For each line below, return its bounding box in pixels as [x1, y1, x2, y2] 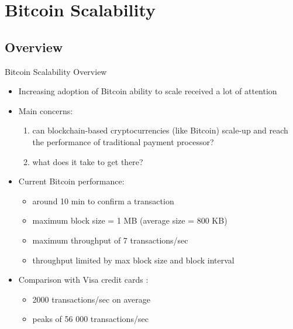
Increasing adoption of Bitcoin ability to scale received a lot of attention [18, 85, 277, 97]
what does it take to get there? [32, 155, 143, 167]
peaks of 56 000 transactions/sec [32, 313, 149, 325]
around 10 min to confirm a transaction [32, 194, 174, 207]
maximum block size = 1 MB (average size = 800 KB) [32, 214, 227, 227]
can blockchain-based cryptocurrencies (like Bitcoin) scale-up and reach [32, 124, 288, 136]
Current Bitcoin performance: [18, 175, 125, 187]
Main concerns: [18, 104, 73, 116]
